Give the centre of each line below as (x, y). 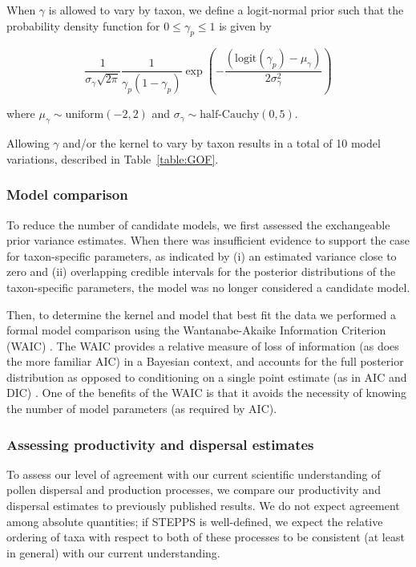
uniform (85, 115)
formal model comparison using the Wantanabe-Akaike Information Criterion (196, 330)
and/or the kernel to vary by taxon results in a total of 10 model (222, 143)
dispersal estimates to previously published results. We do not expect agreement (203, 506)
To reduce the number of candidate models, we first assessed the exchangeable (198, 224)
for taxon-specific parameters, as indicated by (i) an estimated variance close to (202, 255)
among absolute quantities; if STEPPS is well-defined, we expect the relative (195, 521)
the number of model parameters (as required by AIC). (142, 409)
